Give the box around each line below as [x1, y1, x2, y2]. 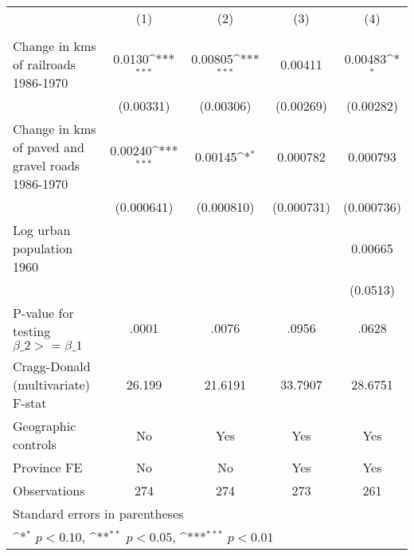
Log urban [13, 221, 71, 239]
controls [13, 435, 57, 453]
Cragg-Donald [13, 357, 91, 375]
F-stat [13, 394, 47, 412]
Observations [13, 481, 85, 499]
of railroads [13, 55, 76, 73]
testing [13, 322, 51, 340]
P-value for [13, 303, 74, 322]
